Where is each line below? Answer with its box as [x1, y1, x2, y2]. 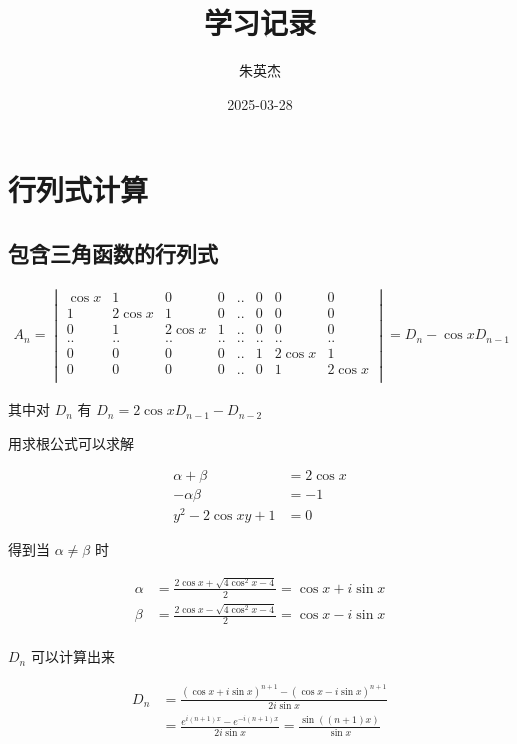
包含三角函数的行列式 [8, 237, 218, 268]
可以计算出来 [30, 646, 115, 667]
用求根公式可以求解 [8, 432, 134, 453]
